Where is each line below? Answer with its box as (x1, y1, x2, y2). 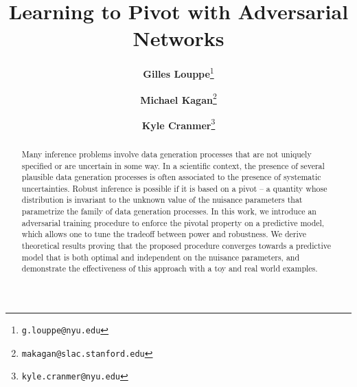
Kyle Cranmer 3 (141, 115, 216, 132)
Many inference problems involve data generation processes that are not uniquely (21, 148, 312, 159)
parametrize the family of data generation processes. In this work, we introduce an (21, 206, 316, 217)
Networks (133, 24, 224, 52)
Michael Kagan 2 (140, 90, 217, 107)
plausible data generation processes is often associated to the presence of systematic (21, 171, 321, 183)
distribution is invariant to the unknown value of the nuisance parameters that (21, 194, 303, 206)
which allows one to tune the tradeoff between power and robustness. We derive (21, 228, 307, 240)
